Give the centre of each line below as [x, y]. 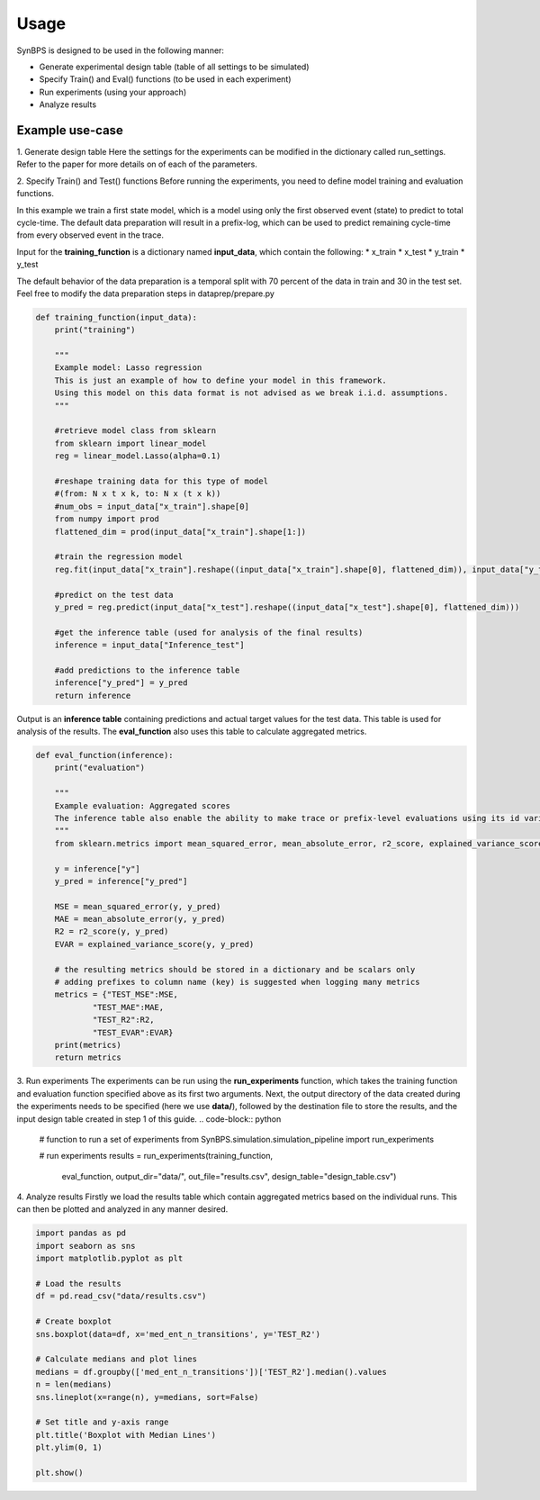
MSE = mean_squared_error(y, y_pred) [138, 906]
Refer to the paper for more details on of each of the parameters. [137, 164]
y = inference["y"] [98, 868]
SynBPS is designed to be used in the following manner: [121, 50]
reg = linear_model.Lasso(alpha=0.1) [138, 456]
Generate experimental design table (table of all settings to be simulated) [174, 67]
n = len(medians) [74, 1385]
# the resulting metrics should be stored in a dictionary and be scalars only [235, 969]
